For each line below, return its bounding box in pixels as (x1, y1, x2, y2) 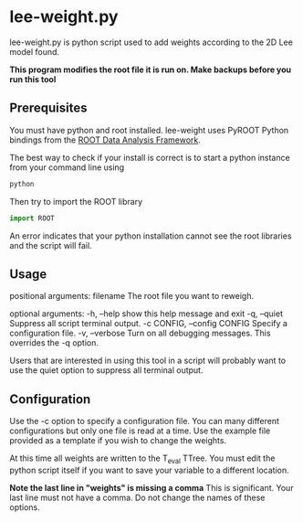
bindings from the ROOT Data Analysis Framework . (9, 134, 201, 145)
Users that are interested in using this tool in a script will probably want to (9, 355, 286, 367)
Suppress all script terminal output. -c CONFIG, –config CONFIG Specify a (9, 318, 287, 329)
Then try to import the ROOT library (9, 196, 143, 207)
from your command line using (9, 162, 125, 173)
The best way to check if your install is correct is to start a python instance (9, 152, 290, 163)
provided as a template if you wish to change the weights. (9, 435, 226, 446)
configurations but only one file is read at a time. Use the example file (9, 425, 271, 436)
